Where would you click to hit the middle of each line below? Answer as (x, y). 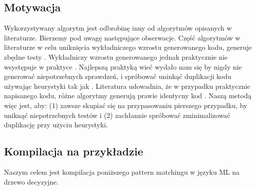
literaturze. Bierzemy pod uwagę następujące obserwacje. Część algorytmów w (122, 37)
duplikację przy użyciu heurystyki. (56, 125)
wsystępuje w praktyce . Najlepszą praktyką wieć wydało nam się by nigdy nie (123, 66)
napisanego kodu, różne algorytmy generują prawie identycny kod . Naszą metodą (128, 95)
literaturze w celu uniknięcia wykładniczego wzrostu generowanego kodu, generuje (128, 47)
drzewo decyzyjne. (31, 181)
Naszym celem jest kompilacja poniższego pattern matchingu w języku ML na (122, 171)
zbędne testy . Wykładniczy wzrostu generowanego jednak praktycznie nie (116, 57)
